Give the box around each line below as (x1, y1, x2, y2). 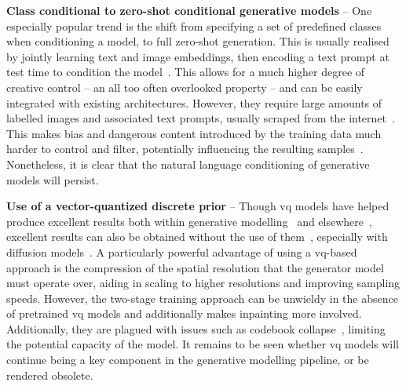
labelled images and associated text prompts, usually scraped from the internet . (6, 110, 395, 126)
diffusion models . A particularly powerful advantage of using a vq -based (6, 243, 357, 260)
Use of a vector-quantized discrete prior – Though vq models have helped (6, 198, 390, 214)
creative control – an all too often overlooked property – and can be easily (6, 78, 363, 95)
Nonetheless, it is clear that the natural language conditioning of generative (6, 155, 370, 172)
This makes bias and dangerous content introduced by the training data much (6, 125, 382, 141)
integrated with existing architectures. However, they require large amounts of (6, 94, 382, 111)
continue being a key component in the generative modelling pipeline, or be (6, 351, 369, 368)
